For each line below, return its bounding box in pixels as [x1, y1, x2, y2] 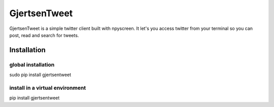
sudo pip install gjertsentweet [9, 72, 72, 78]
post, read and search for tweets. [9, 32, 79, 38]
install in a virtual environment [9, 84, 86, 91]
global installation [9, 61, 55, 68]
